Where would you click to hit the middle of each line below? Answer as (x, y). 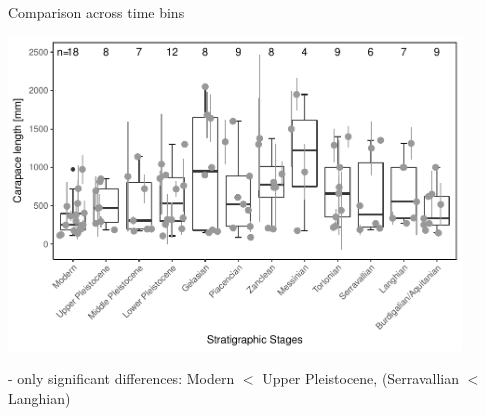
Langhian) (39, 397)
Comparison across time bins (96, 12)
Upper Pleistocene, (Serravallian (360, 378)
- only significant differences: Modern (121, 378)
